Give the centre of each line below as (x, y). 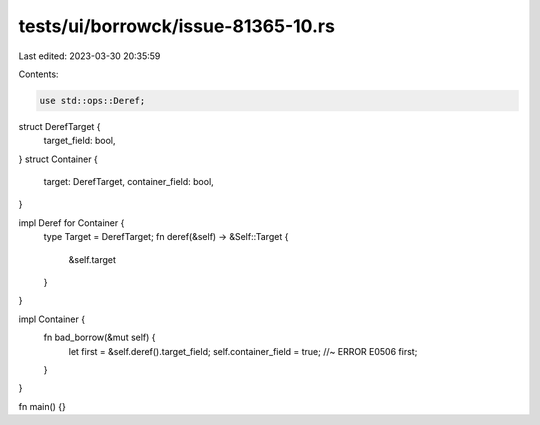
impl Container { (51, 319)
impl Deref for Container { (71, 222)
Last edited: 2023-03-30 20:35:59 (89, 56)
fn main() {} (42, 406)
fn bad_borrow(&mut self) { (99, 337)
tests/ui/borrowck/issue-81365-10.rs (176, 26)
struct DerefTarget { (59, 126)
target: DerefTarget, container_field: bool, (128, 182)
